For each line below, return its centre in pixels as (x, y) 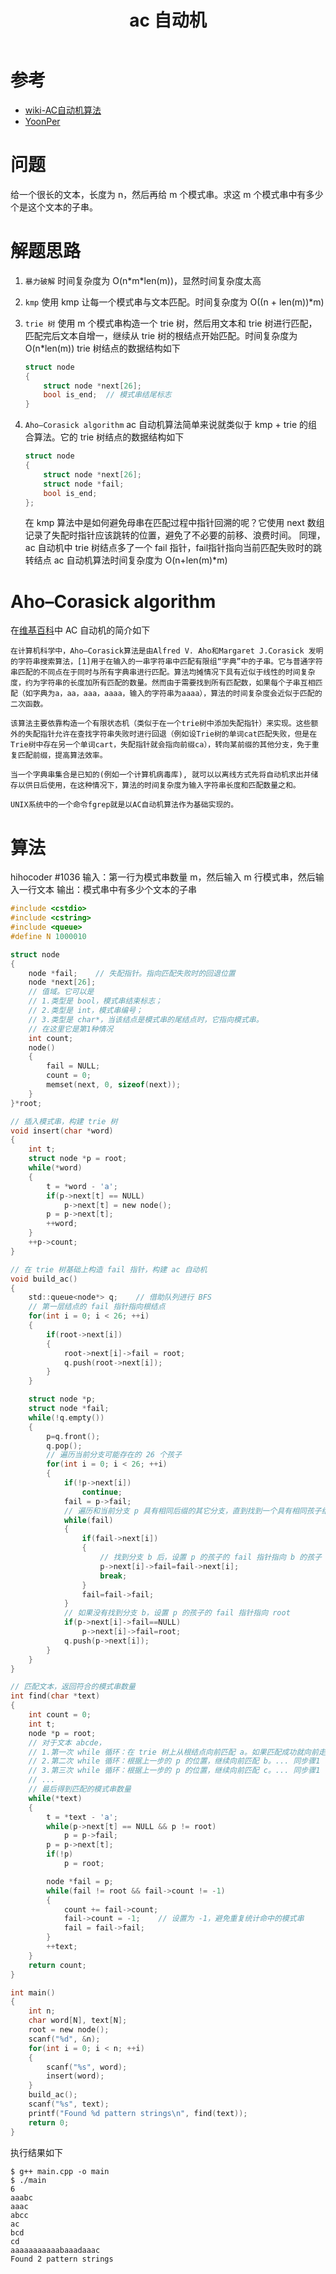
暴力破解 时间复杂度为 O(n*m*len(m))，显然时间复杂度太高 (143, 280)
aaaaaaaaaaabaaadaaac (55, 2250)
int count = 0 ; (60, 1715)
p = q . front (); (73, 1436)
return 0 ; (49, 2122)
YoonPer (42, 121)
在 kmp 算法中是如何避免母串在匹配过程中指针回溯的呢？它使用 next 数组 (174, 523)
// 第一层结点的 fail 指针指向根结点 (97, 1307)
